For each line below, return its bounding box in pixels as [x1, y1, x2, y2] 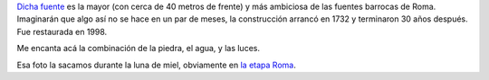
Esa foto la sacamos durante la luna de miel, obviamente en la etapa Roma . [16, 59, 296, 70]
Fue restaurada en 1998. [16, 26, 108, 37]
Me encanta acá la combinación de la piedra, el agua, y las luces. [16, 43, 260, 54]
